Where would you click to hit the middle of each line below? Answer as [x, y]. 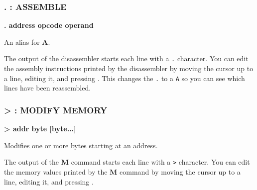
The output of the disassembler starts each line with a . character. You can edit [126, 58]
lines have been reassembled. [48, 88]
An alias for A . [27, 42]
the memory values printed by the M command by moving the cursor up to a [122, 171]
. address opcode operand [49, 25]
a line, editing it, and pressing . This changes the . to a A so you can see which [125, 78]
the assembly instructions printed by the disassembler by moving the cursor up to [129, 68]
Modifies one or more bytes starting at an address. [81, 145]
